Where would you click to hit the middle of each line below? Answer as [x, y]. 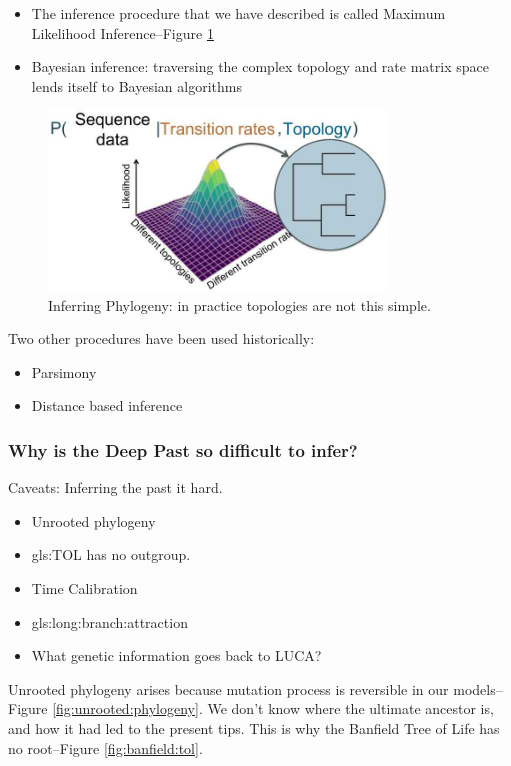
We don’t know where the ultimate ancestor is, [350, 708]
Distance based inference [107, 405]
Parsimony [64, 371]
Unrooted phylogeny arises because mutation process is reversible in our [228, 688]
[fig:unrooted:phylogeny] [125, 708]
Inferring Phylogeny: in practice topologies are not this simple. [239, 304]
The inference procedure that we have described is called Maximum [238, 13]
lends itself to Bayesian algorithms [136, 85]
